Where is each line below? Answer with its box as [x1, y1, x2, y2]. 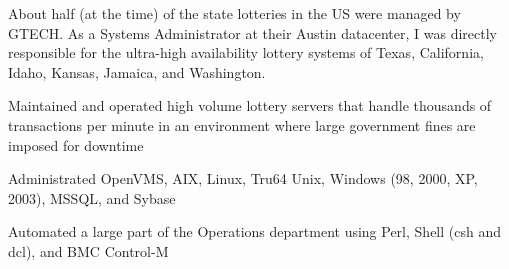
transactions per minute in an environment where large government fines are [8, 114, 476, 135]
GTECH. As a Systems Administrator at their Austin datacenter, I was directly [8, 22, 497, 43]
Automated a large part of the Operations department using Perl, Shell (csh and [8, 221, 501, 242]
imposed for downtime [8, 134, 144, 155]
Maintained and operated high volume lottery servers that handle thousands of [8, 95, 492, 116]
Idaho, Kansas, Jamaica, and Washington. [8, 61, 266, 82]
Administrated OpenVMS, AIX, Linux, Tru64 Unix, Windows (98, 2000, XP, [8, 168, 478, 189]
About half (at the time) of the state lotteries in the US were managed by [8, 3, 461, 23]
